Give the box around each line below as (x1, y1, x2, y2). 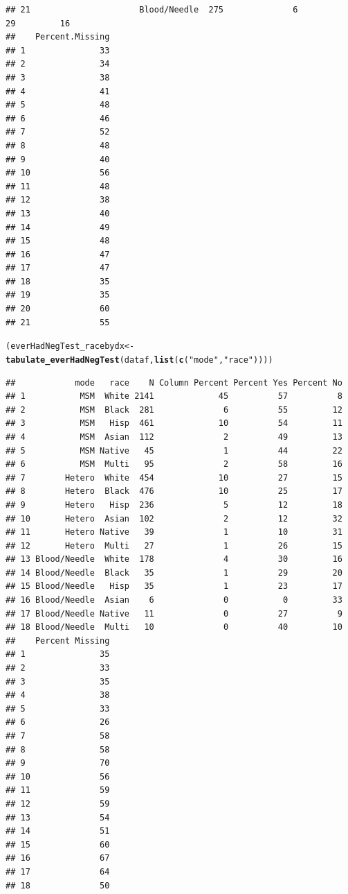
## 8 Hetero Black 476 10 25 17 (6, 486, 342, 497)
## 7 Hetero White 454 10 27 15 (6, 472, 342, 483)
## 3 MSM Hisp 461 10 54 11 (6, 418, 342, 429)
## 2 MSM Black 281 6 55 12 (6, 404, 342, 415)
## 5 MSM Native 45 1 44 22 (6, 445, 342, 456)
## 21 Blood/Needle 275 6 (6, 5, 298, 15)
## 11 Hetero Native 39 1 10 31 (6, 527, 342, 538)
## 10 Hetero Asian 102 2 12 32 (6, 513, 342, 524)
